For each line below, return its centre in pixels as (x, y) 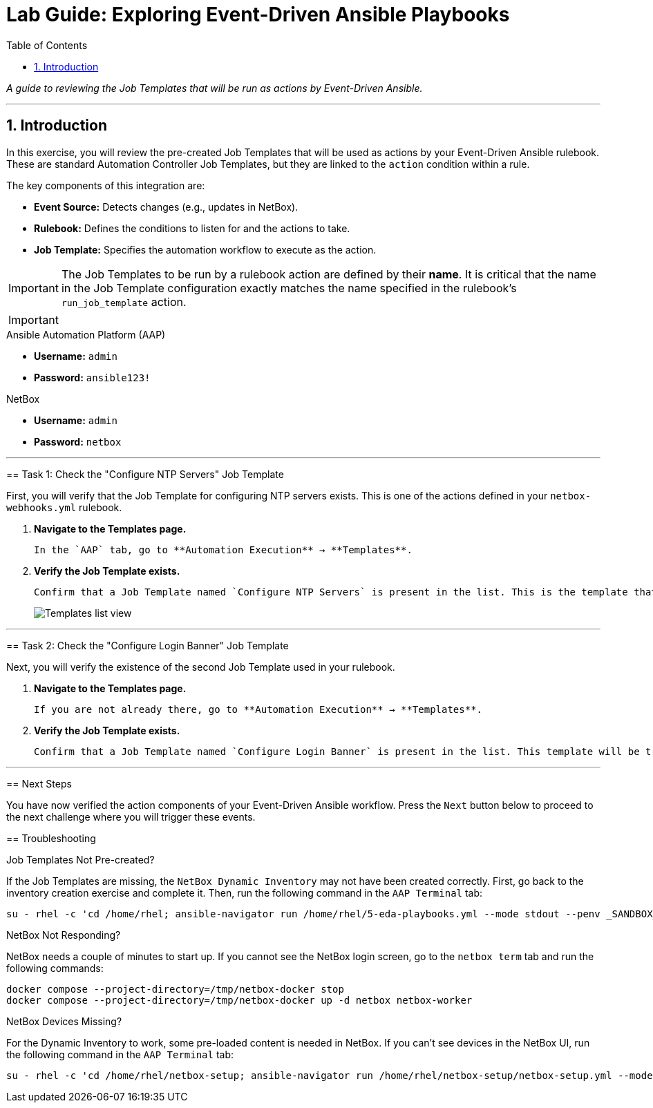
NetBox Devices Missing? (64, 1021)
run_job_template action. (124, 302)
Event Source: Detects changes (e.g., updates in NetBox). (166, 207)
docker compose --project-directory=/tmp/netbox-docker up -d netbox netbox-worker (239, 1000)
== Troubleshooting (51, 838)
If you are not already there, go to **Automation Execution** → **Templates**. (258, 709)
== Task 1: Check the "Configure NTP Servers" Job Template (145, 474)
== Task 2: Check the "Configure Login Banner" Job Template (148, 645)
